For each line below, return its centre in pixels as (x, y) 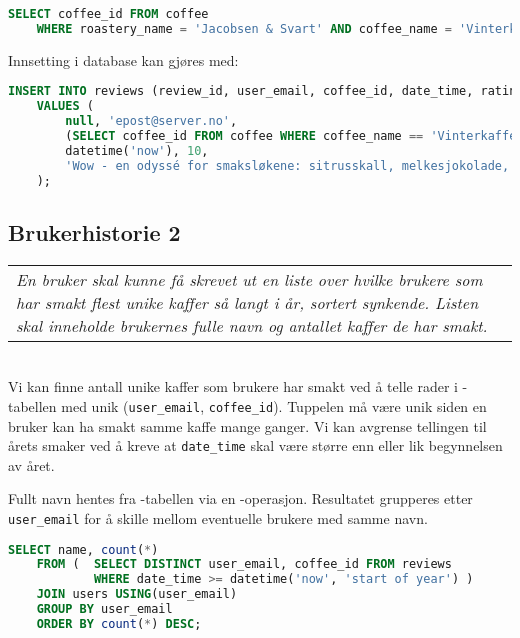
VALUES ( (65, 106)
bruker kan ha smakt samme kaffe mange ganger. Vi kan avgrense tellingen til (247, 425)
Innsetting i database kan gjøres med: (123, 59)
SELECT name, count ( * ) (83, 549)
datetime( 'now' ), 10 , (137, 150)
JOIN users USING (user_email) (137, 594)
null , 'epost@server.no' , (151, 121)
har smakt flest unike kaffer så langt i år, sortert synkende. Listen (247, 302)
